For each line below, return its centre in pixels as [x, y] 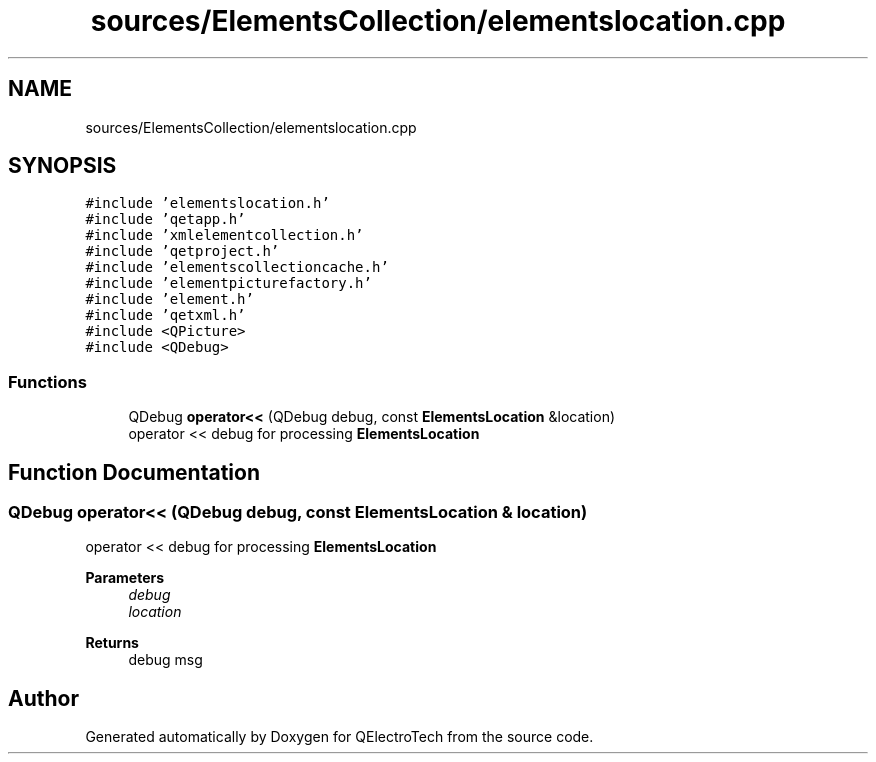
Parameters [125, 578]
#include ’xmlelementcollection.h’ [224, 235]
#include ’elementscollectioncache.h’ [237, 267]
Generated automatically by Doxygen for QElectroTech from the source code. [339, 737]
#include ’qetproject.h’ [182, 251]
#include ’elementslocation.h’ [207, 203]
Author [43, 698]
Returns [112, 643]
